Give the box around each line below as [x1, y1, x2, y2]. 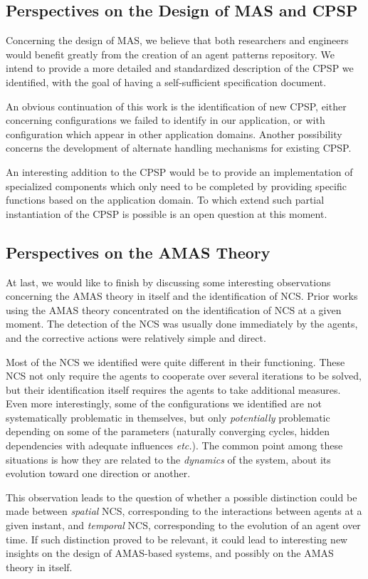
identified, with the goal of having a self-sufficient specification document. [6, 74, 327, 89]
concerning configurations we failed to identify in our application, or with [6, 113, 325, 127]
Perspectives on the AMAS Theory [6, 241, 270, 263]
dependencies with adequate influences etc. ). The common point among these [6, 438, 343, 453]
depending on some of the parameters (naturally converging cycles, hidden [6, 424, 330, 439]
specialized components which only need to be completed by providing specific [6, 178, 347, 193]
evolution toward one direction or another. [6, 466, 191, 481]
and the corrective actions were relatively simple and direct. [6, 330, 266, 345]
